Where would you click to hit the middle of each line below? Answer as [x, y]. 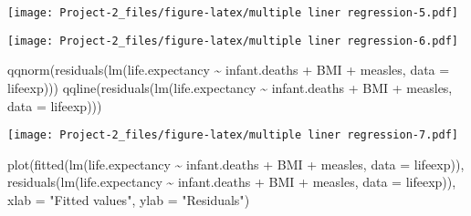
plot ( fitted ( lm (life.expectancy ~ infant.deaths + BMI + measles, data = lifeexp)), [236, 164]
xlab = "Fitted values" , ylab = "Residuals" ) [129, 199]
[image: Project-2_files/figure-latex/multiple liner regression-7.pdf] [233, 135]
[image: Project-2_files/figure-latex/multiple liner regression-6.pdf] [233, 41]
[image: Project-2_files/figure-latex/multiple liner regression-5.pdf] [233, 13]
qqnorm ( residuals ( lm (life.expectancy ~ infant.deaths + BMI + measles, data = [229, 70]
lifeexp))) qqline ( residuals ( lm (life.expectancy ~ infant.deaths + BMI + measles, [230, 87]
